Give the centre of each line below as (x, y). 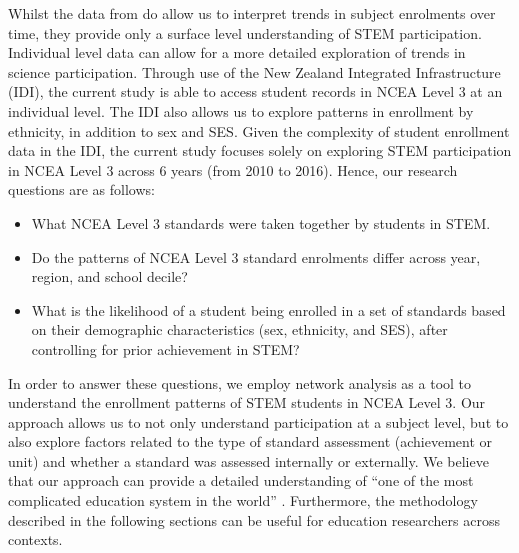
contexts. (35, 539)
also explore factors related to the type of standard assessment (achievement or (250, 441)
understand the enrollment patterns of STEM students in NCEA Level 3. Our (247, 402)
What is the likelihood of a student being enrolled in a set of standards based (268, 309)
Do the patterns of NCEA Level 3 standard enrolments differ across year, (256, 256)
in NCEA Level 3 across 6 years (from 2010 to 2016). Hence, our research (233, 169)
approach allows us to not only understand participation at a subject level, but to (258, 421)
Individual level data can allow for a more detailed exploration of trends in (237, 52)
